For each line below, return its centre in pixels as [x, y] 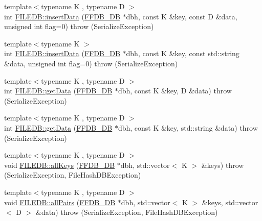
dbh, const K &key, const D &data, [182, 16]
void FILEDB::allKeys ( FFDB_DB [60, 165]
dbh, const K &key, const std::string [183, 53]
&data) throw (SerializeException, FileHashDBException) [127, 212]
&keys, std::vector [230, 202]
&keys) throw [223, 165]
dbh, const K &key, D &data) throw [175, 91]
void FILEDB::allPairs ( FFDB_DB [60, 202]
